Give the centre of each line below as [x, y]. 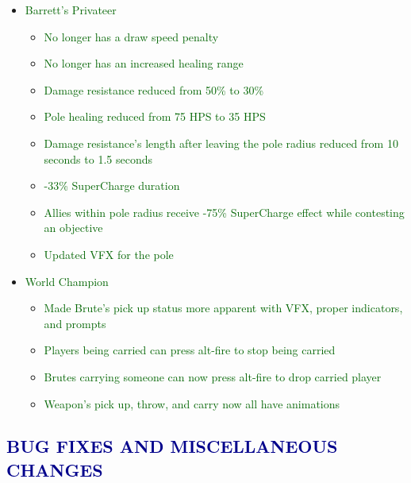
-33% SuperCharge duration [112, 185]
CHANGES [55, 469]
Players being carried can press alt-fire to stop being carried [190, 350]
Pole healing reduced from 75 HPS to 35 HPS [155, 116]
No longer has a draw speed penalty [131, 36]
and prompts [75, 323]
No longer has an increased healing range [144, 63]
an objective [73, 228]
